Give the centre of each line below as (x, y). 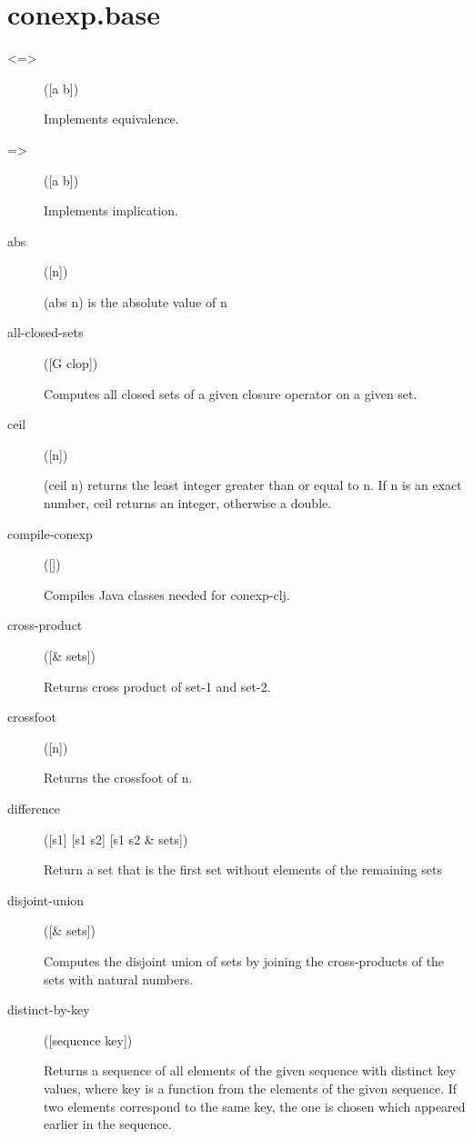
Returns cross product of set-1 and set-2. (157, 686)
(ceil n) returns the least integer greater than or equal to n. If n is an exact (253, 485)
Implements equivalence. (111, 119)
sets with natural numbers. (119, 979)
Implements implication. (111, 210)
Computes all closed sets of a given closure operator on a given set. (231, 393)
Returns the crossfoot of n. (118, 778)
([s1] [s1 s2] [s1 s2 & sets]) (116, 839)
